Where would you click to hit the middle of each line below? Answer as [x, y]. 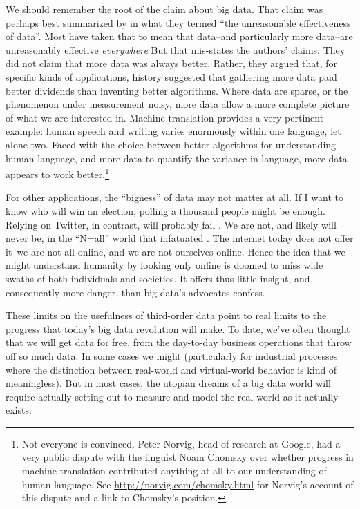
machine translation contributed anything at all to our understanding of [174, 471]
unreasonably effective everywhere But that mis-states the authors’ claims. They [176, 49]
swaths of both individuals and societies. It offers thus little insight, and [158, 278]
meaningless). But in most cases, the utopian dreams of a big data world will [168, 383]
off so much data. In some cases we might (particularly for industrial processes [172, 355]
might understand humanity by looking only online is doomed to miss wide [164, 265]
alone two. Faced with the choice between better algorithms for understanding [171, 144]
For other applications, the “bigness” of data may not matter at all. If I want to [174, 197]
